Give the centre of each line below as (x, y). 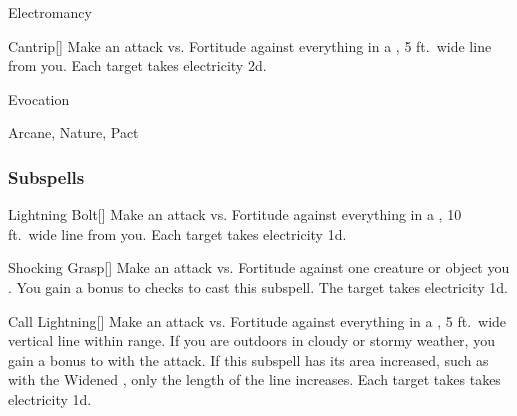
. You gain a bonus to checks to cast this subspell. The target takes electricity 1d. (258, 286)
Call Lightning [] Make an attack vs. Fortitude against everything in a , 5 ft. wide (257, 320)
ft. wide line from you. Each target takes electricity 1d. (177, 233)
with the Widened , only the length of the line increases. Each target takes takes (254, 379)
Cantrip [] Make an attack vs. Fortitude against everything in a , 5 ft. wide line (250, 45)
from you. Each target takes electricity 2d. (137, 65)
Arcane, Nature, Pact (73, 132)
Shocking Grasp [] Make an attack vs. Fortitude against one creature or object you (259, 267)
